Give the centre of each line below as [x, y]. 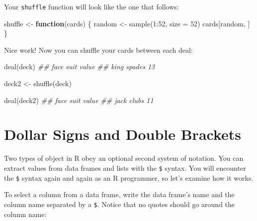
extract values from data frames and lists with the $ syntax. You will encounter [125, 167]
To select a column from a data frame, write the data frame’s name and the [119, 194]
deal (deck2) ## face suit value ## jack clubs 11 [79, 100]
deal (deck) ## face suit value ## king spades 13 [80, 66]
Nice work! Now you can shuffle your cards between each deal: [98, 50]
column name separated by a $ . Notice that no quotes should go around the [120, 204]
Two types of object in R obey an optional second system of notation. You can [124, 158]
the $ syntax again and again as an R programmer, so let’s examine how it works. [129, 177]
